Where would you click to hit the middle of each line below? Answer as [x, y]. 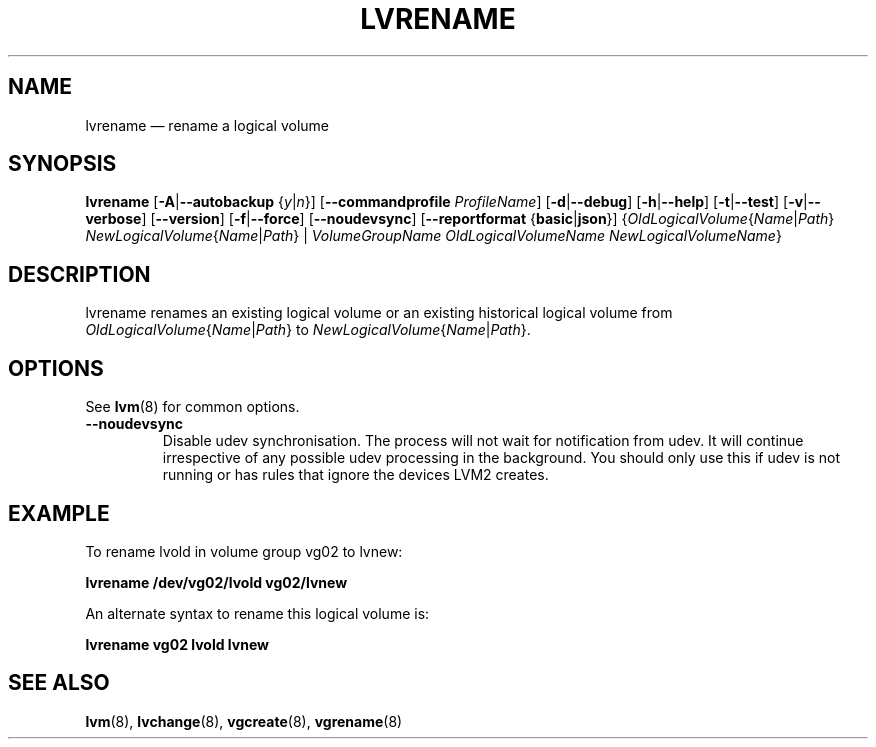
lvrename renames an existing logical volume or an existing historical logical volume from [379, 313]
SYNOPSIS [62, 164]
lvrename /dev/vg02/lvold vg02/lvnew [216, 582]
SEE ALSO [59, 683]
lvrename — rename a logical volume [207, 125]
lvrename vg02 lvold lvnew [177, 644]
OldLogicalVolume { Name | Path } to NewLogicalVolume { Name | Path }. [308, 330]
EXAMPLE [59, 513]
